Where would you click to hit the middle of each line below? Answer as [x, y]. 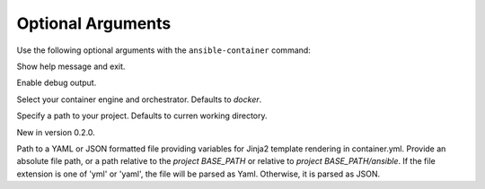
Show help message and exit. [71, 66]
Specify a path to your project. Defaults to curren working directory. [142, 116]
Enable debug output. [57, 83]
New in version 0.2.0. [56, 132]
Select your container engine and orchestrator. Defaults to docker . [139, 99]
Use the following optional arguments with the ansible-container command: [164, 50]
